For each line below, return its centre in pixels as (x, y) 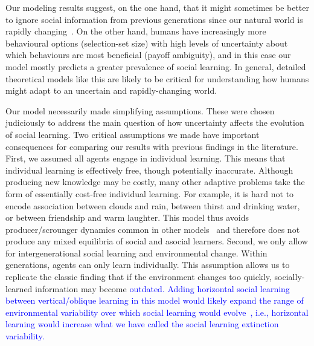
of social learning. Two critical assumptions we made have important (133, 134)
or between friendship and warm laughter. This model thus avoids (127, 217)
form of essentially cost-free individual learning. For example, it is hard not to (150, 193)
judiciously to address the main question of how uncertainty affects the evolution (155, 122)
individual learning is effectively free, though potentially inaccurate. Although (149, 170)
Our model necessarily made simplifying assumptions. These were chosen (140, 110)
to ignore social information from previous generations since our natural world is (154, 19)
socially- (290, 277)
